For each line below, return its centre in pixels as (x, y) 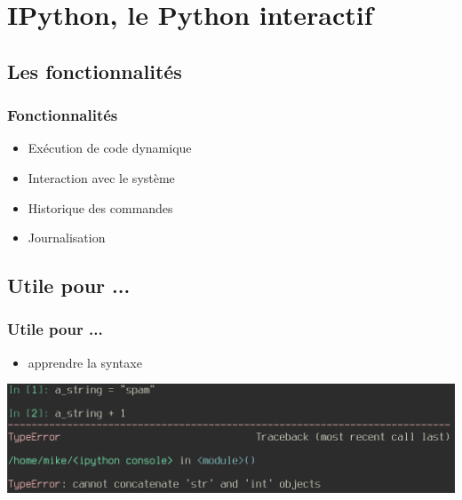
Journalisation (67, 238)
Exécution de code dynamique (110, 148)
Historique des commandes (100, 207)
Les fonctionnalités (95, 71)
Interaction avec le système (101, 177)
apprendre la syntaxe (85, 362)
